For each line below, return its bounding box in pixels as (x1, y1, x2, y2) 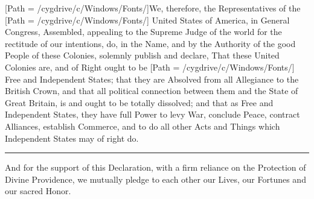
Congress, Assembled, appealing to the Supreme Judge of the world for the (5, 25, 282, 38)
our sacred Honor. (5, 185, 71, 197)
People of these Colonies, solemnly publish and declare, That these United (5, 49, 280, 62)
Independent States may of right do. (5, 131, 139, 144)
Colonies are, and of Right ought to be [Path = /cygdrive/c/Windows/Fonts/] (5, 60, 295, 73)
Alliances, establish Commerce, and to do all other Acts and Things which (5, 119, 280, 132)
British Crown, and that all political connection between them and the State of (5, 84, 298, 97)
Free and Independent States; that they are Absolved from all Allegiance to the (5, 72, 299, 85)
